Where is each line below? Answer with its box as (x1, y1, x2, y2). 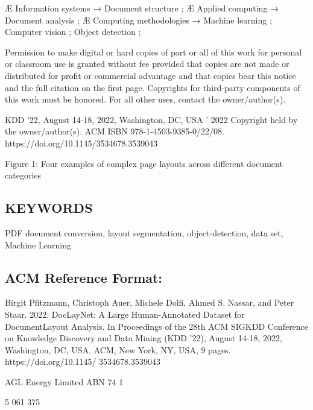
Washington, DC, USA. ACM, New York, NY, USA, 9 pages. (5, 343, 231, 356)
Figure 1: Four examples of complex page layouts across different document (5, 157, 283, 169)
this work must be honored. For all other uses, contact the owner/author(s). (5, 93, 286, 106)
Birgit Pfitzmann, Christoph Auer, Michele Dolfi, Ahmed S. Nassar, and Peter (5, 296, 294, 309)
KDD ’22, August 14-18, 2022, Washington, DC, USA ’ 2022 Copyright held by (5, 113, 298, 125)
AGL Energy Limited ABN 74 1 (5, 375, 124, 388)
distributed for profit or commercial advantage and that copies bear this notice (5, 69, 296, 81)
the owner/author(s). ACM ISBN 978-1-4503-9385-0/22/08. (5, 125, 224, 137)
